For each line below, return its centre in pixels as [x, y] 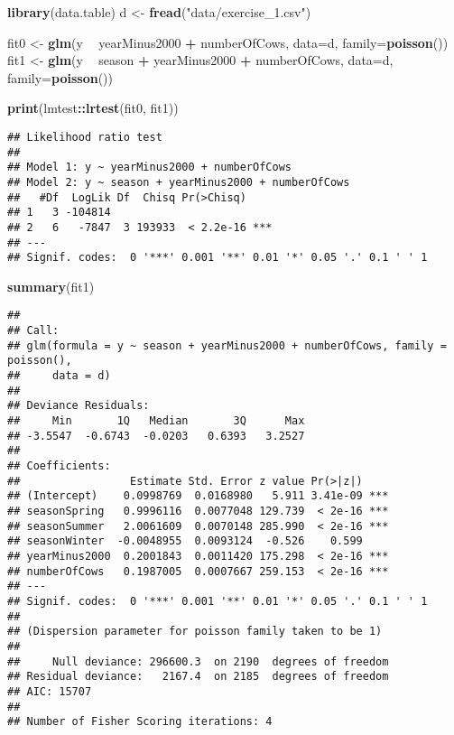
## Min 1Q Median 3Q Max [156, 421]
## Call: [33, 331]
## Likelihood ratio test [85, 137]
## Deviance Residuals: [79, 406]
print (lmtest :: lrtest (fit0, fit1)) [93, 108]
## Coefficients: [59, 466]
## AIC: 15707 [50, 691]
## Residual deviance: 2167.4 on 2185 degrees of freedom [198, 677]
